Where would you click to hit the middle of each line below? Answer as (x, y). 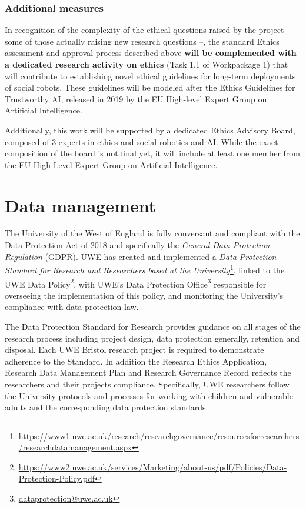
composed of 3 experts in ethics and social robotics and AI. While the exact (142, 141)
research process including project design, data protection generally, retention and (152, 338)
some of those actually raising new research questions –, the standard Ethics (142, 41)
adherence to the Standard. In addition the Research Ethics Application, (136, 361)
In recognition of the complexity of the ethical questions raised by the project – (148, 30)
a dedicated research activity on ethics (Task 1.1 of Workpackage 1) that (147, 64)
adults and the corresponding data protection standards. (107, 407)
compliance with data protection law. (72, 307)
